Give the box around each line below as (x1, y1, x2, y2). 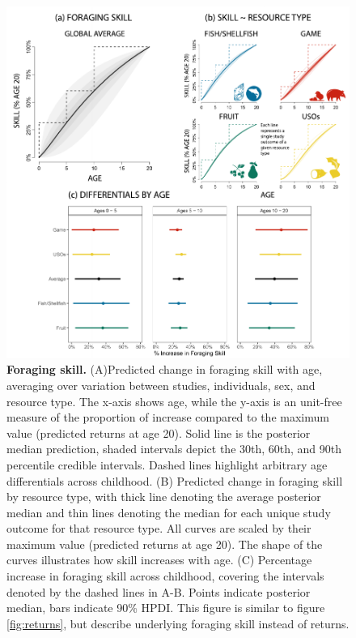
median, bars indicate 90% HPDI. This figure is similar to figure (6, 599, 325, 616)
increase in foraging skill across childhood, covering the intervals (6, 567, 324, 584)
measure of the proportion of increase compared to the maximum (6, 409, 329, 426)
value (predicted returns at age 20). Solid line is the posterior (6, 424, 311, 441)
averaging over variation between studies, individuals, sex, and (6, 376, 316, 393)
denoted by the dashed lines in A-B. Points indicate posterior (6, 583, 311, 600)
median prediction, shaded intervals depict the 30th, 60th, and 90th (6, 440, 342, 457)
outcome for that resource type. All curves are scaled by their (6, 520, 311, 537)
